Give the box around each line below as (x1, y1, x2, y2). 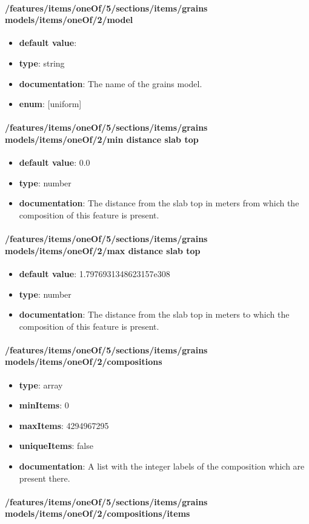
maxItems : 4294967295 (19, 419, 109, 431)
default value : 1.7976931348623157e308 (19, 267, 170, 280)
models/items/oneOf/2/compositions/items (5, 507, 190, 520)
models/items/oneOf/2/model (5, 13, 133, 26)
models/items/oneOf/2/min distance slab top (5, 133, 199, 145)
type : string (19, 56, 65, 69)
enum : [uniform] (19, 97, 82, 110)
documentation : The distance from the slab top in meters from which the (19, 197, 299, 209)
